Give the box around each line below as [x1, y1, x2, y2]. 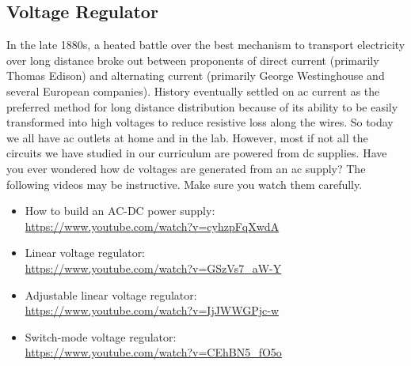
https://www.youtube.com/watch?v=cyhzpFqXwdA [25, 217, 280, 234]
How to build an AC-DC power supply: [25, 202, 215, 219]
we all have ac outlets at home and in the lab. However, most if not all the [6, 129, 368, 145]
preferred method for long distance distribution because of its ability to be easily [6, 98, 398, 115]
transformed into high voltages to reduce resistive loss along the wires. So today [6, 114, 394, 130]
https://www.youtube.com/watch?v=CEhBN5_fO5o [25, 344, 282, 360]
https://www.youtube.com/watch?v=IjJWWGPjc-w [25, 302, 280, 319]
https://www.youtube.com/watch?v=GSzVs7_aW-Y [25, 259, 282, 276]
